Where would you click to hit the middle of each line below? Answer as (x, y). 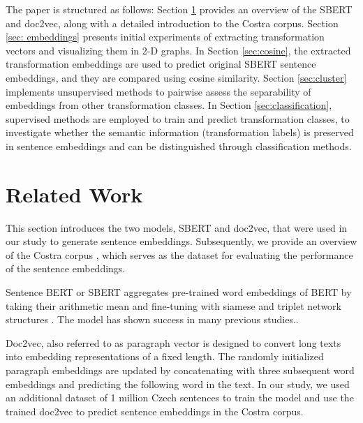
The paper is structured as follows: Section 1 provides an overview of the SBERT (179, 9)
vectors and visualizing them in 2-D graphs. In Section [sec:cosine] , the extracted (178, 50)
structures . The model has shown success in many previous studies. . (152, 319)
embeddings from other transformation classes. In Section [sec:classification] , (169, 105)
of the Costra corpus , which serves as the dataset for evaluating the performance (179, 254)
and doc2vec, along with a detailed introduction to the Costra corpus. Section (172, 23)
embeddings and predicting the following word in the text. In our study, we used (178, 384)
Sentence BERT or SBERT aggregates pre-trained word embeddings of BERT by (179, 292)
